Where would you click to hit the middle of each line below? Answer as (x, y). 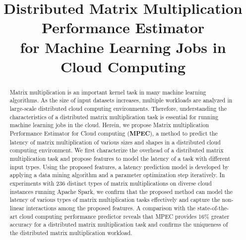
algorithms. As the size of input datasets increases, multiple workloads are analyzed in (121, 100)
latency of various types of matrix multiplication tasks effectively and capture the (115, 200)
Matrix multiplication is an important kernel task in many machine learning (108, 92)
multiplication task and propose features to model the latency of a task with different (120, 158)
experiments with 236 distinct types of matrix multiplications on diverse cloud (111, 183)
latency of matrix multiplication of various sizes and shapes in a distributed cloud (115, 142)
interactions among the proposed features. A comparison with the (111, 208)
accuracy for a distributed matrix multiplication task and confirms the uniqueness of (119, 224)
